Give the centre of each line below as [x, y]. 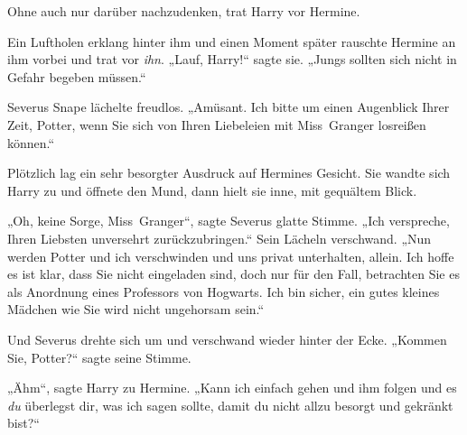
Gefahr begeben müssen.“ [77, 76]
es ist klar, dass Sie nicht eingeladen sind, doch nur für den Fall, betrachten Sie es [233, 274]
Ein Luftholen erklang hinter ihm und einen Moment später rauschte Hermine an [232, 41]
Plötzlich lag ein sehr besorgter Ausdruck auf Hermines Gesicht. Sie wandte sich [229, 173]
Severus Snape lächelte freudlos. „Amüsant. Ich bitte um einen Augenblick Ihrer [229, 107]
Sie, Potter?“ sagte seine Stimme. [99, 357]
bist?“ [23, 423]
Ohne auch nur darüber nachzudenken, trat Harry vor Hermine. [184, 11]
